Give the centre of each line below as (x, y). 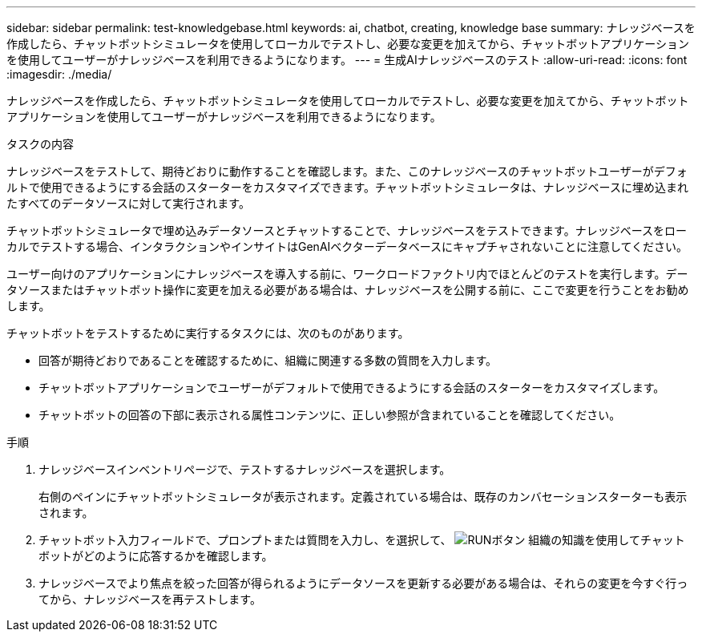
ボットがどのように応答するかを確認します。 (156, 556)
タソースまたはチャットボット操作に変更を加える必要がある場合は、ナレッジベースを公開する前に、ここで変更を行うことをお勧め (348, 290)
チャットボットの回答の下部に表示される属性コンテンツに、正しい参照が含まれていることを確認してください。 (330, 415)
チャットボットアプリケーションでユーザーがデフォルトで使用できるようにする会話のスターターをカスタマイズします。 (352, 388)
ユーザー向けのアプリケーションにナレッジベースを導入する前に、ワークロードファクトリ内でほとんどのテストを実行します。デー (347, 274)
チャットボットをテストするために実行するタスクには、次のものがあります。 (208, 333)
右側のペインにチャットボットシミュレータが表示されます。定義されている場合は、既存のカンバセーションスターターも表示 (363, 497)
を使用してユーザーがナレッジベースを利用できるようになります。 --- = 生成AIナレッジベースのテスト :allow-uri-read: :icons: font (347, 60)
